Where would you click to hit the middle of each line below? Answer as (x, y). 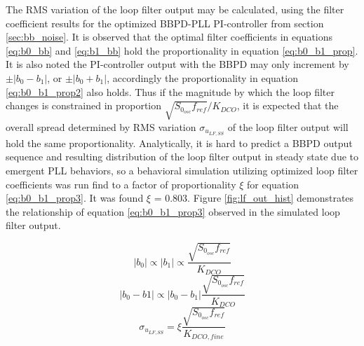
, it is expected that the (288, 105)
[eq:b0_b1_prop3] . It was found (75, 198)
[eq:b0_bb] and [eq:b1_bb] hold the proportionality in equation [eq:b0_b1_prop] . (182, 50)
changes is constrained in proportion (84, 105)
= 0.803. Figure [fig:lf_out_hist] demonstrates (254, 198)
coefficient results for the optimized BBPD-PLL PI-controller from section (165, 23)
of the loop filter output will (288, 126)
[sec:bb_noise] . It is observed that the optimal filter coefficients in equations (169, 37)
